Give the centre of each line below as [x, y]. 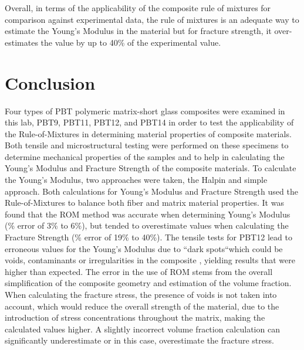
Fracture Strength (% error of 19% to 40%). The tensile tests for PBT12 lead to [148, 237]
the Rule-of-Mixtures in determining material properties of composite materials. [148, 133]
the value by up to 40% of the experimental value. [131, 42]
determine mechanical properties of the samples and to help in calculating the [145, 156]
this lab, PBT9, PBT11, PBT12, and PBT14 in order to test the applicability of [149, 122]
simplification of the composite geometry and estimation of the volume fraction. [148, 283]
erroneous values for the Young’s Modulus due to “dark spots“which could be [144, 248]
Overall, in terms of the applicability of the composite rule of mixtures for [138, 8]
